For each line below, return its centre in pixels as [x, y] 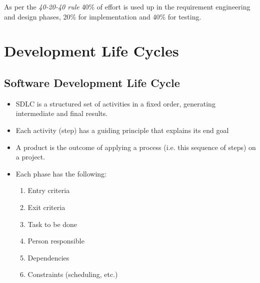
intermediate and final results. [62, 113]
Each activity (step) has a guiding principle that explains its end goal [122, 130]
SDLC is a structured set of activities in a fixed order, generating [115, 103]
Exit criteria [46, 207]
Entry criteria [49, 190]
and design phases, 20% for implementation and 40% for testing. [103, 16]
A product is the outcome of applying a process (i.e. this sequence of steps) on [136, 147]
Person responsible [56, 241]
